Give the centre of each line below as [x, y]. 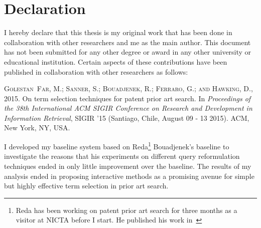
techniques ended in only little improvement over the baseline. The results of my [128, 166]
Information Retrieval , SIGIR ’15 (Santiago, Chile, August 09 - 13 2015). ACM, [127, 118]
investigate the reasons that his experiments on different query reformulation [122, 156]
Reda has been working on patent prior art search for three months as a [126, 210]
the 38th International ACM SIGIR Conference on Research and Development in [128, 108]
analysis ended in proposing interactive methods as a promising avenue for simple [129, 176]
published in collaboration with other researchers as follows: [96, 71]
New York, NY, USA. [37, 128]
